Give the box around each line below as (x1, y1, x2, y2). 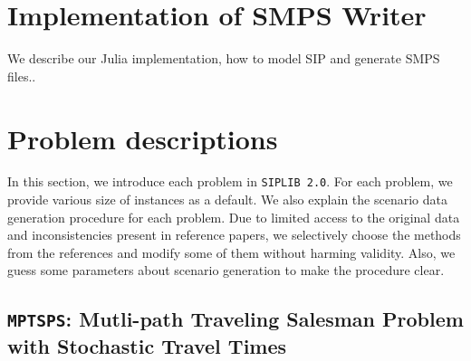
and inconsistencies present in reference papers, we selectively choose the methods (7, 225, 461, 244)
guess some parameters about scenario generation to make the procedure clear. (7, 261, 445, 280)
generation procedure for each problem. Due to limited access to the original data (7, 207, 460, 226)
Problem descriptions (7, 119, 278, 157)
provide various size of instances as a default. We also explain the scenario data (7, 190, 447, 209)
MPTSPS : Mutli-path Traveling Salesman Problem (7, 305, 464, 333)
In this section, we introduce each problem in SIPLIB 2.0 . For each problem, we (7, 172, 453, 191)
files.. (7, 66, 36, 85)
